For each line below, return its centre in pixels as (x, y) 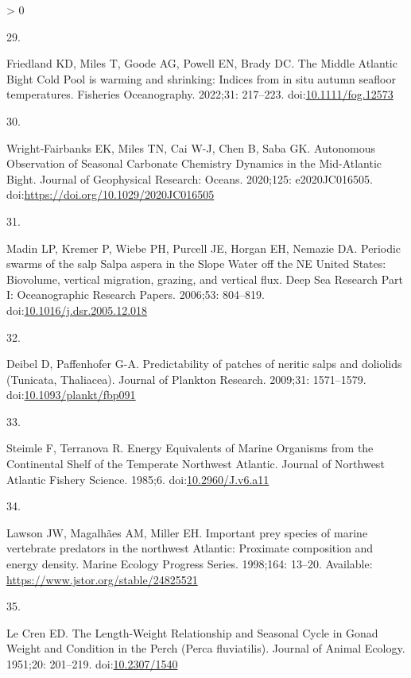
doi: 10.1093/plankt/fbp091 (71, 395)
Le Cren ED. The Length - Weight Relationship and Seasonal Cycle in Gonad (192, 632)
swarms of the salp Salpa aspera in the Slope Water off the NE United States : (196, 263)
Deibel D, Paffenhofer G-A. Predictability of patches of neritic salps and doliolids (204, 364)
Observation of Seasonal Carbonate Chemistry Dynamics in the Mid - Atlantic (194, 163)
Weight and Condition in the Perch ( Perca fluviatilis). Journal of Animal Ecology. (206, 648)
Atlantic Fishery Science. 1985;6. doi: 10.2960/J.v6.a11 (138, 479)
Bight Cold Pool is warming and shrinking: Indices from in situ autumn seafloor (201, 78)
